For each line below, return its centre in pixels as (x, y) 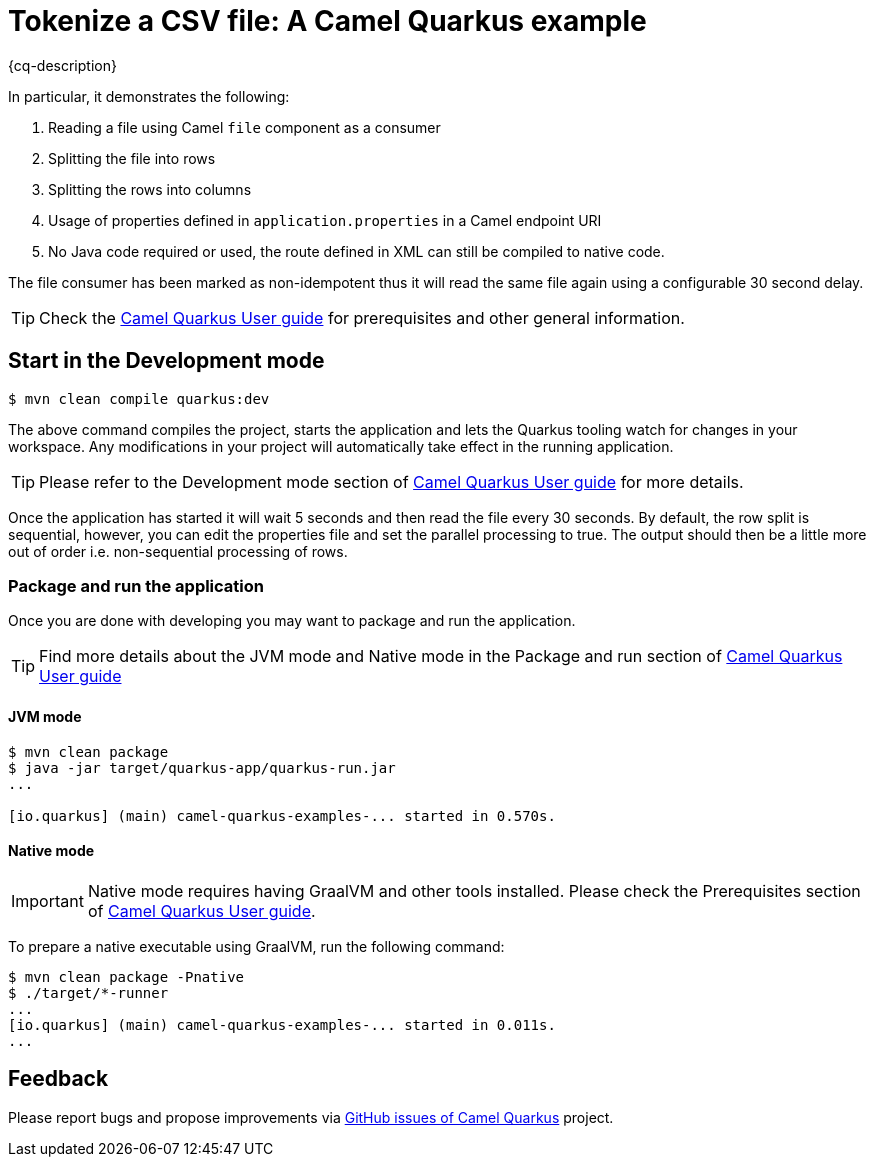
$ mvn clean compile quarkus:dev (139, 398)
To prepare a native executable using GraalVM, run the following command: (256, 946)
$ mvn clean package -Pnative (126, 976)
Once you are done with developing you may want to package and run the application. (292, 621)
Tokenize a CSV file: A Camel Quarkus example (327, 21)
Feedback (58, 1079)
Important (47, 900)
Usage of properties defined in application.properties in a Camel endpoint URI (325, 220)
